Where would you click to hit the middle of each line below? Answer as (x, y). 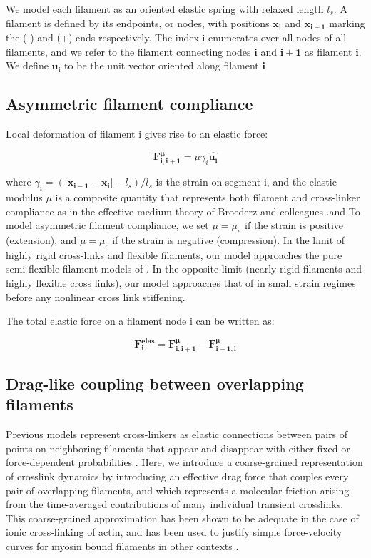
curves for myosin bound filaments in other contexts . (122, 546)
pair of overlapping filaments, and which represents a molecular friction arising (178, 490)
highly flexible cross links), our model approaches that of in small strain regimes (181, 283)
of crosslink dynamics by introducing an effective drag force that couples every (177, 476)
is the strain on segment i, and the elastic (246, 182)
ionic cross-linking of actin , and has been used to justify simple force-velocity (174, 532)
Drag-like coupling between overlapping (155, 384)
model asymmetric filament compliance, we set (107, 225)
